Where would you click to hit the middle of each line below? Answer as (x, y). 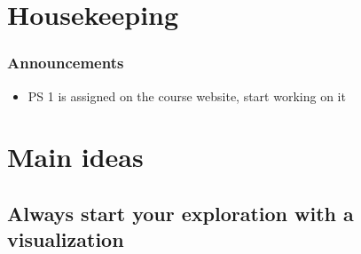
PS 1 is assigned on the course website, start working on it (187, 95)
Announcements (66, 63)
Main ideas (75, 157)
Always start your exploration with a (180, 213)
